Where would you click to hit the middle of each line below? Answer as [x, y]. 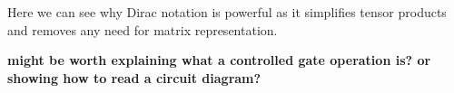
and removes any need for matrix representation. [143, 29]
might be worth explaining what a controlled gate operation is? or [219, 60]
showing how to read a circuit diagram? [134, 77]
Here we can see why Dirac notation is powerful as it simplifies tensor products [227, 12]
